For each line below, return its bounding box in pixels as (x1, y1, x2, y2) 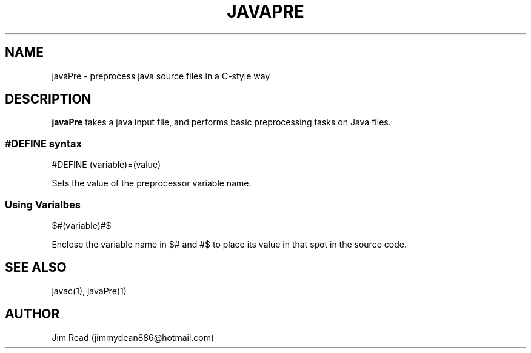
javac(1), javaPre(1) (52, 285, 127, 296)
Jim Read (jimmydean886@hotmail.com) (52, 332, 215, 343)
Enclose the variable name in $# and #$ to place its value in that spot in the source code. (52, 239, 407, 249)
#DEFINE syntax (5, 137, 82, 150)
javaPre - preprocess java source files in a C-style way (52, 70, 270, 81)
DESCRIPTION (5, 91, 92, 107)
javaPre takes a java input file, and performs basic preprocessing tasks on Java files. (52, 117, 391, 128)
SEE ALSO (5, 260, 67, 275)
